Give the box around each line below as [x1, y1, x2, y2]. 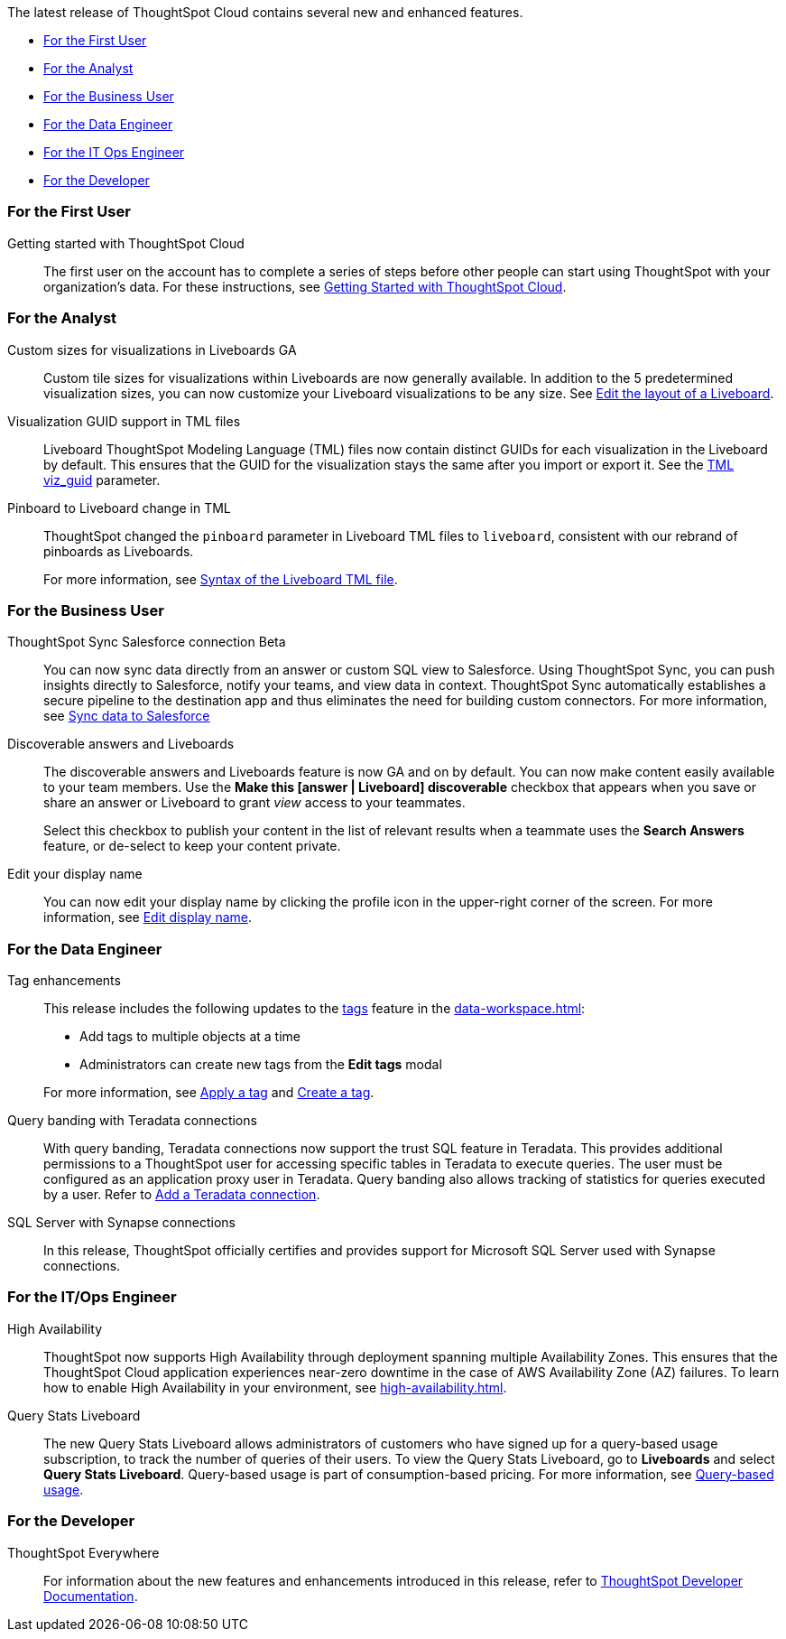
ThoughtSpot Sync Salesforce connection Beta [7, 634, 286, 650]
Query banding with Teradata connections [7, 1113, 257, 1128]
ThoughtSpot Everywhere [7, 1544, 160, 1560]
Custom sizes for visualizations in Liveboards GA [7, 341, 297, 358]
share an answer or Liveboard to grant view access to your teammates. [43, 795, 466, 811]
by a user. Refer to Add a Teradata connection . [43, 1187, 320, 1202]
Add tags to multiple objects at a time [79, 1029, 301, 1044]
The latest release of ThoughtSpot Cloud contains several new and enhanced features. [7, 5, 523, 20]
